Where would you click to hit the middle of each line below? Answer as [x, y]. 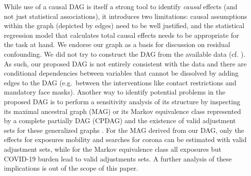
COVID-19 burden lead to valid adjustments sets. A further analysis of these [118, 158]
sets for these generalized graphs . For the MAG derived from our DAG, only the [124, 130]
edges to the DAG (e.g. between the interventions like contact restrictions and [120, 82]
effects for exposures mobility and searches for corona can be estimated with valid [125, 139]
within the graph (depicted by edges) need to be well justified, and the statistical [124, 25]
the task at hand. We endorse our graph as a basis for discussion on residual [117, 44]
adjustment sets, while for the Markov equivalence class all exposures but [113, 149]
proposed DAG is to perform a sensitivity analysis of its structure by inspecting [122, 101]
